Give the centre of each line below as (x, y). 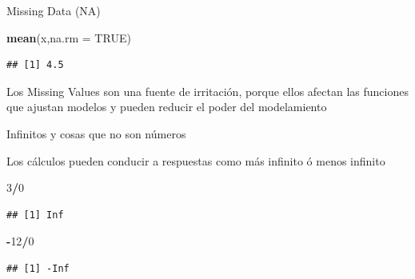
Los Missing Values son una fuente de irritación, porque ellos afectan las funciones (207, 91)
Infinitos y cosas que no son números (96, 133)
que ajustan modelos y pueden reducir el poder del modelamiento (167, 107)
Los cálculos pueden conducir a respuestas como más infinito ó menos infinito (196, 160)
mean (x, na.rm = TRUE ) (69, 37)
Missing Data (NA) (54, 10)
